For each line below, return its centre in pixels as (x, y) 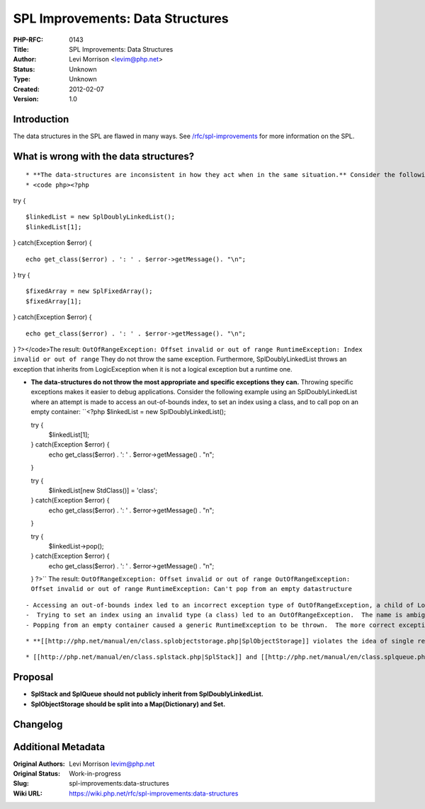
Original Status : (36, 774)
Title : (21, 49)
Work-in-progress (95, 774)
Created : (27, 89)
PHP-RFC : (28, 40)
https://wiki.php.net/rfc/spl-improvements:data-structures (154, 793)
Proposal (33, 677)
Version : (26, 98)
